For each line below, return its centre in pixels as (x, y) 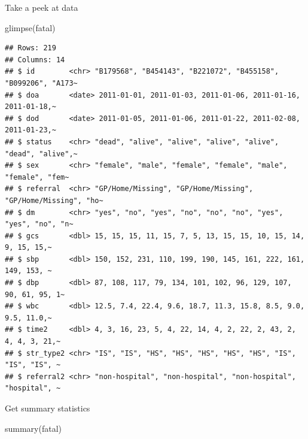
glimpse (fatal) (30, 27)
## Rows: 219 (31, 48)
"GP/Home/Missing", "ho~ (54, 200)
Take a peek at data (42, 7)
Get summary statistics (48, 408)
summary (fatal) (33, 428)
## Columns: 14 (35, 60)
